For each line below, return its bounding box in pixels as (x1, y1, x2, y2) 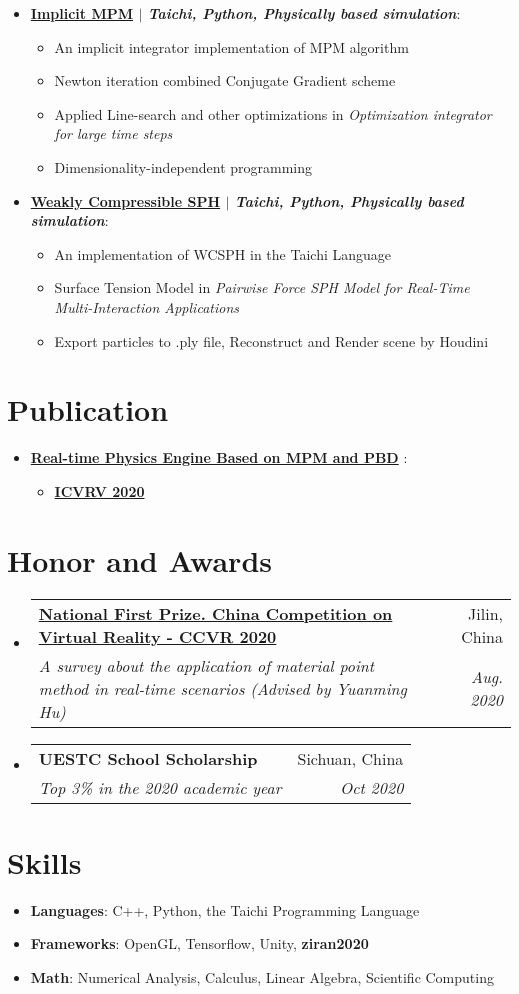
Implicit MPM (30, 3, 134, 23)
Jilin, (468, 601, 503, 625)
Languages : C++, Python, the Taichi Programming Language (30, 899, 420, 920)
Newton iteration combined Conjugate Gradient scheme (54, 70, 396, 91)
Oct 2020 (339, 775, 404, 799)
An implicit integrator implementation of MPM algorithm (54, 36, 409, 57)
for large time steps (54, 123, 173, 144)
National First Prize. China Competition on (38, 601, 393, 625)
